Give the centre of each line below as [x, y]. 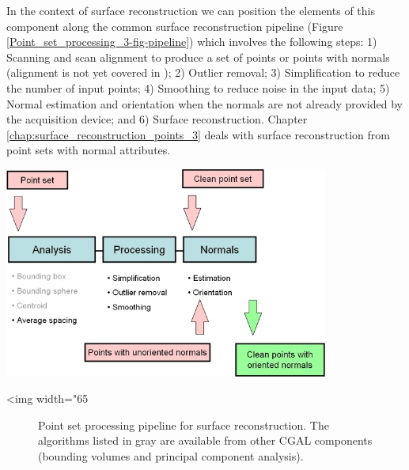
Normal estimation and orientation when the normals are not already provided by [204, 103]
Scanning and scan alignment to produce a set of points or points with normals [198, 57]
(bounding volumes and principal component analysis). [171, 456]
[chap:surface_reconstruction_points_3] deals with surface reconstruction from [198, 134]
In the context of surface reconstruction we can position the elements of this [191, 10]
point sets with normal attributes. [89, 150]
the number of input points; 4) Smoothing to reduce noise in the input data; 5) [198, 87]
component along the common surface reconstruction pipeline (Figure [175, 26]
